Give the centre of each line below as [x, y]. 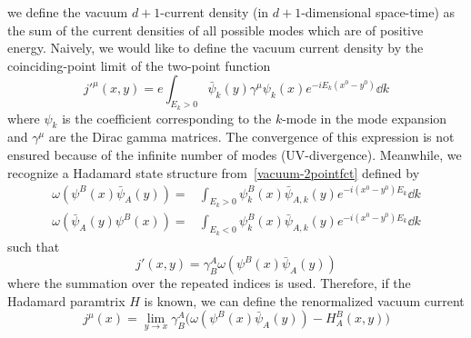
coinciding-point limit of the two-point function [139, 65]
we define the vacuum [68, 12]
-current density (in [215, 12]
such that [34, 246]
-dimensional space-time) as [378, 12]
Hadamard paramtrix [66, 300]
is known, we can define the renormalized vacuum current [304, 300]
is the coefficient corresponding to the [167, 118]
